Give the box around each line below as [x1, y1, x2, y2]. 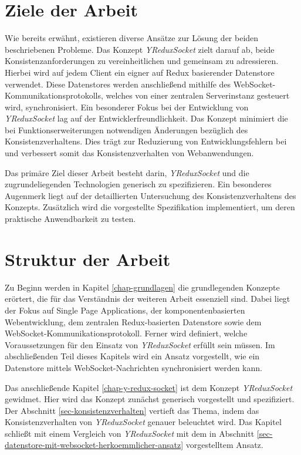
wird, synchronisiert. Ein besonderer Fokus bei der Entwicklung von [5, 100, 249, 113]
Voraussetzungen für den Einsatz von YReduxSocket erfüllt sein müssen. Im [5, 338, 275, 350]
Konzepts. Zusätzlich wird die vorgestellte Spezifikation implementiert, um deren [5, 201, 295, 213]
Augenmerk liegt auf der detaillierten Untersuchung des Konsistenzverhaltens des [5, 189, 296, 201]
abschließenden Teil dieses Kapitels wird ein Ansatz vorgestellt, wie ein [5, 350, 260, 362]
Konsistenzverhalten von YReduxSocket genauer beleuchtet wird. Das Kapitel [5, 416, 282, 428]
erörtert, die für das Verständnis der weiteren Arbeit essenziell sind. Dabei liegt [5, 292, 290, 305]
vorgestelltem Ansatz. [185, 439, 263, 451]
